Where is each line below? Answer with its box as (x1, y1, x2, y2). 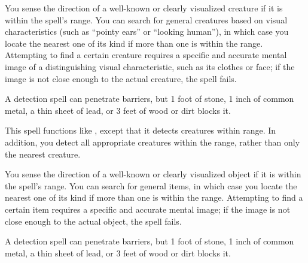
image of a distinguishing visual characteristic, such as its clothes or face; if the (5, 60, 295, 72)
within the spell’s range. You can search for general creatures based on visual (5, 13, 288, 26)
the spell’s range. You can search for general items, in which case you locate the (5, 179, 297, 192)
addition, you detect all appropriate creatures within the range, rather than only (5, 135, 300, 148)
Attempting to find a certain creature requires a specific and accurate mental (5, 49, 287, 61)
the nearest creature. (5, 147, 81, 160)
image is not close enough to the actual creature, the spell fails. (5, 72, 237, 84)
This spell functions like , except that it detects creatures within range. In (5, 124, 276, 137)
